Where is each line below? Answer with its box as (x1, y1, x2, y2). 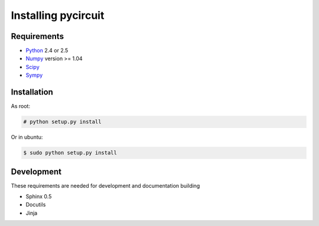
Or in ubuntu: (11, 133, 43, 141)
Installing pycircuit (11, 9, 105, 22)
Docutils (25, 201, 46, 208)
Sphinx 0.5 (25, 192, 52, 200)
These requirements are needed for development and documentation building (11, 182, 200, 189)
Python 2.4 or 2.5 (25, 47, 69, 54)
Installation (11, 87, 53, 97)
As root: (11, 103, 31, 110)
